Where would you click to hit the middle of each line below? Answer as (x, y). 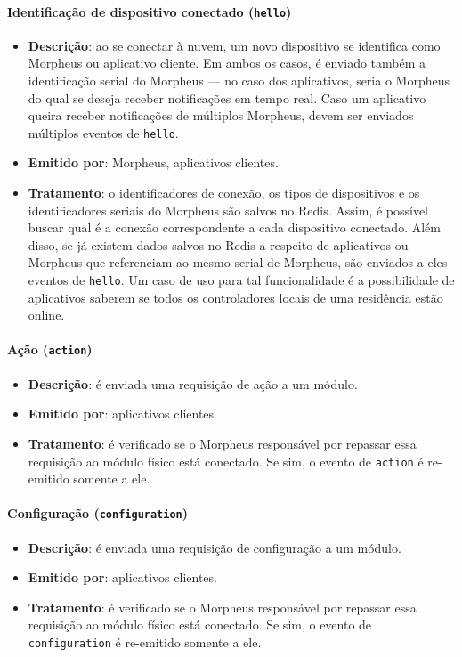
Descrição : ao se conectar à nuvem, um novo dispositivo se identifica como (234, 45)
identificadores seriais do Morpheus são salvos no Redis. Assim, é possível (228, 210)
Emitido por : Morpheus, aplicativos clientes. (153, 162)
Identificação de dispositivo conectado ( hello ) (150, 11)
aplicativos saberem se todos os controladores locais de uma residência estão (235, 297)
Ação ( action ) (50, 349)
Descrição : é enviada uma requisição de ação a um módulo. (193, 383)
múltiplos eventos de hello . (103, 132)
